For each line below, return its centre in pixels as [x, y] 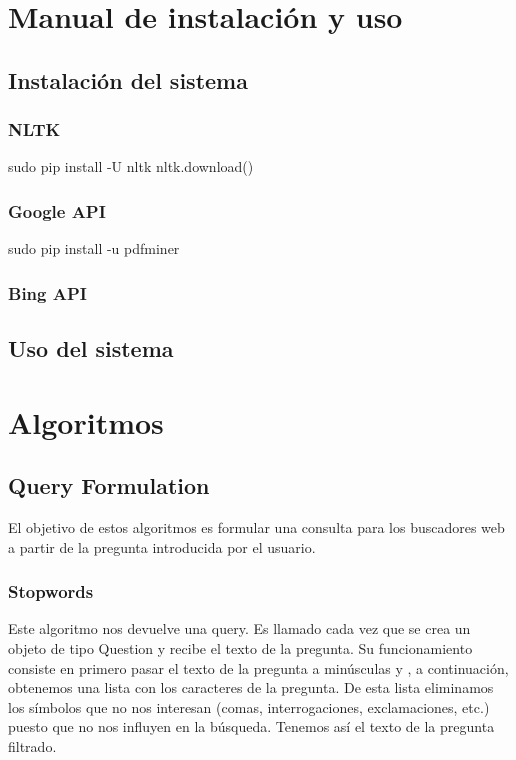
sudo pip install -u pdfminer [94, 248]
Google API [57, 210]
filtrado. [32, 745]
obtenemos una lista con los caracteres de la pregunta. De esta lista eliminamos [251, 687]
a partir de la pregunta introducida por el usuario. [162, 546]
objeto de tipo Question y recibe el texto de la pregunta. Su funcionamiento [240, 647]
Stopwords [51, 591]
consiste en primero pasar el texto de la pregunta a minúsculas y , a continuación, [258, 667]
